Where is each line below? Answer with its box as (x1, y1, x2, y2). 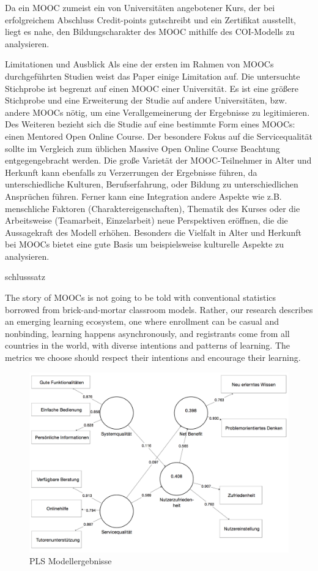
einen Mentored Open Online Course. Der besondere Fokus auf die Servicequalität (5, 129, 312, 142)
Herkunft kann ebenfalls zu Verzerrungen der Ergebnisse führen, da (5, 165, 257, 178)
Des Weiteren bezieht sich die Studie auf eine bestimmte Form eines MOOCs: (5, 118, 295, 130)
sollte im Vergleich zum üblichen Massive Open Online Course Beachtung (5, 142, 280, 154)
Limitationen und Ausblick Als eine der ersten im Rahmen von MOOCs (5, 58, 274, 70)
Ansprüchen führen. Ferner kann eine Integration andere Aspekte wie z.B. (5, 189, 282, 202)
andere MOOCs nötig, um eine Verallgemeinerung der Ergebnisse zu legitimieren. (5, 105, 310, 118)
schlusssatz (5, 270, 46, 283)
